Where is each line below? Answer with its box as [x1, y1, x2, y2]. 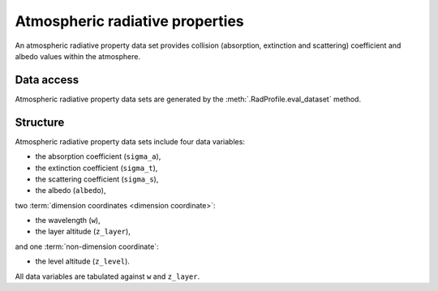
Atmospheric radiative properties [15, 12, 245, 30]
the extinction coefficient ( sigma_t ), [35, 163, 158, 173]
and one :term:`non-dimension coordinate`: [15, 242, 159, 251]
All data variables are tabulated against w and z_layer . [15, 272, 200, 281]
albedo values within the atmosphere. [15, 51, 141, 61]
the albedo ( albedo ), [35, 186, 106, 195]
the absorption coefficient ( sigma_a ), [35, 152, 161, 161]
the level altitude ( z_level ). [35, 256, 130, 267]
